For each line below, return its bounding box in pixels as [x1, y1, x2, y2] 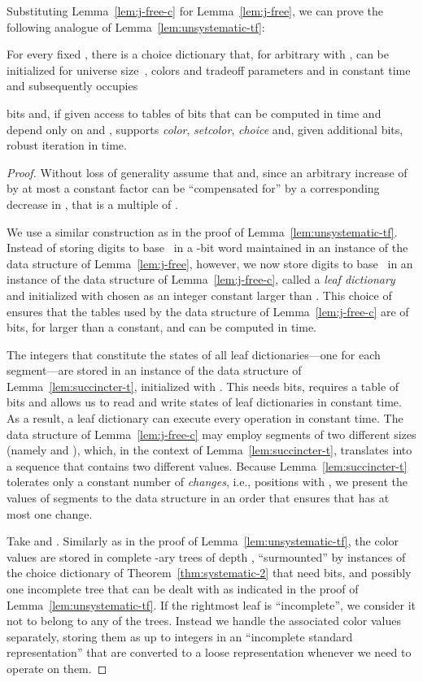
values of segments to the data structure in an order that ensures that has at [7, 489, 390, 506]
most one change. [7, 505, 93, 522]
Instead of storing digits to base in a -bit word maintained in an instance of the [7, 239, 408, 256]
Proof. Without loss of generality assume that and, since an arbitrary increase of [7, 163, 408, 180]
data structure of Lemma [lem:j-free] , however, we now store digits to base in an [7, 254, 413, 271]
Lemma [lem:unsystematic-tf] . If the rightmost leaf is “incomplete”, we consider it [7, 596, 416, 613]
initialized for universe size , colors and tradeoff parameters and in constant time [7, 61, 411, 78]
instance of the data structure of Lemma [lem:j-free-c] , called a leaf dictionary [7, 271, 395, 288]
